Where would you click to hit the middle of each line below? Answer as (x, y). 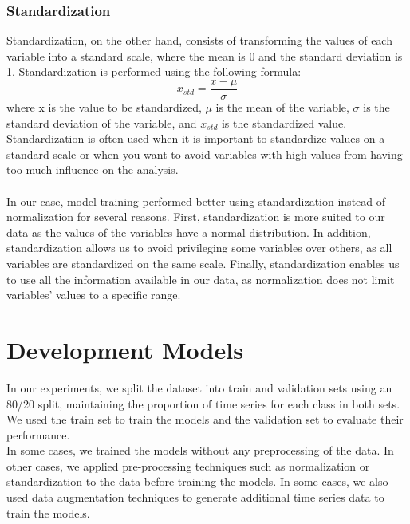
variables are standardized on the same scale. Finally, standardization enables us (203, 263)
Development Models (125, 349)
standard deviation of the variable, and (102, 122)
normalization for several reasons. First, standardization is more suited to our (196, 217)
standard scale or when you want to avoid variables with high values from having (205, 154)
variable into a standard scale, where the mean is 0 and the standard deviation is (205, 55)
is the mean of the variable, (282, 107)
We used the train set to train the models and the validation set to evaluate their (205, 419)
